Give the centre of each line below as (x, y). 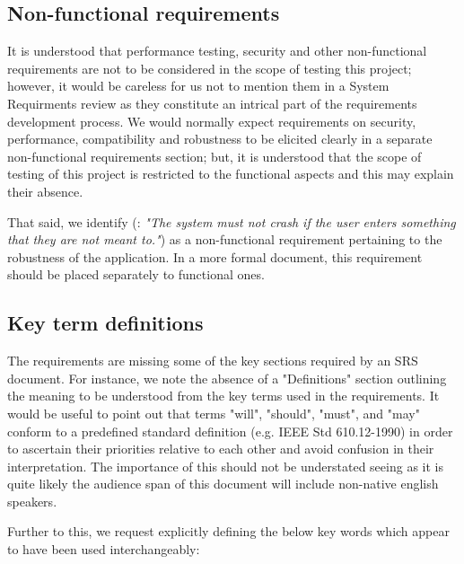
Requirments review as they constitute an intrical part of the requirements (212, 103)
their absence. (45, 191)
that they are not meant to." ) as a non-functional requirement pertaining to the (225, 239)
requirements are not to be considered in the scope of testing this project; (210, 68)
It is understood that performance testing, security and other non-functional (217, 51)
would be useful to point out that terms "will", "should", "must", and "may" (214, 413)
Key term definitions (105, 323)
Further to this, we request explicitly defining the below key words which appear (228, 531)
